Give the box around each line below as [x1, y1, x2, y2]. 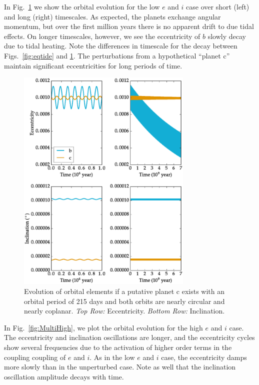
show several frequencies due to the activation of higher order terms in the [4, 341, 232, 352]
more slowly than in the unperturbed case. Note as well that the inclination [4, 361, 236, 372]
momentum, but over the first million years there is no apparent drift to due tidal [4, 21, 254, 31]
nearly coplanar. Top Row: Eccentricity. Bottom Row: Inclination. [24, 305, 225, 316]
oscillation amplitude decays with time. [4, 371, 124, 381]
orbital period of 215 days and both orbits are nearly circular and [24, 295, 225, 306]
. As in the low [89, 351, 135, 362]
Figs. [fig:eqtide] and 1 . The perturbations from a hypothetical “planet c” [4, 50, 230, 60]
